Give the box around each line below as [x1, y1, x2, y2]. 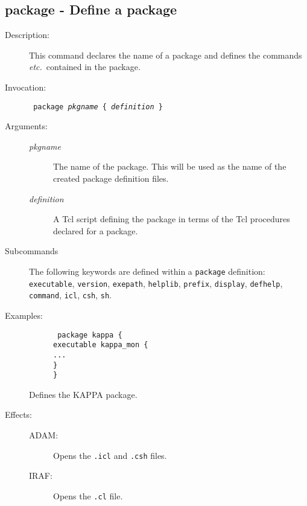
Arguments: [5, 120, 48, 132]
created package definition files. [53, 172, 169, 185]
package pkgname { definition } [33, 102, 163, 111]
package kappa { [57, 330, 122, 339]
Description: [5, 28, 49, 41]
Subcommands [5, 245, 59, 257]
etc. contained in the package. [29, 60, 141, 73]
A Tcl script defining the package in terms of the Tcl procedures [53, 213, 290, 225]
